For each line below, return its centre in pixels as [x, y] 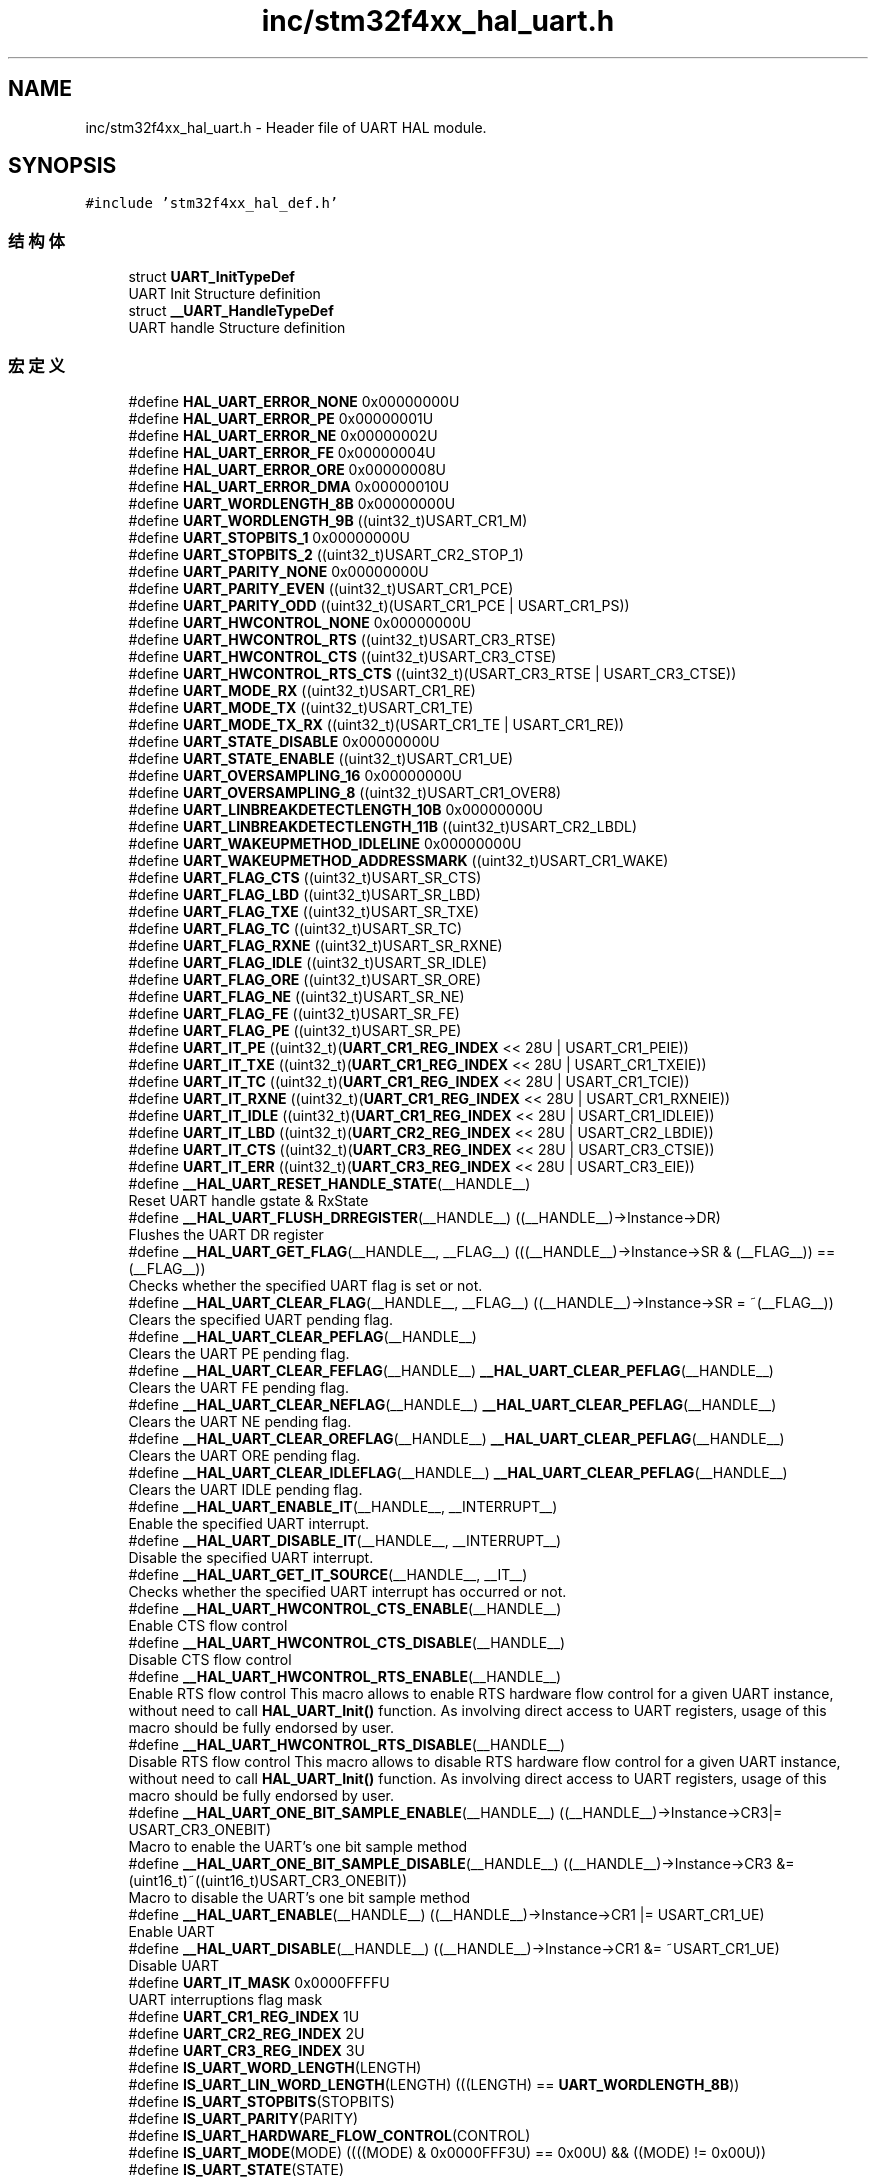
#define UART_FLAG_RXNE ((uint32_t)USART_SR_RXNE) [315, 945]
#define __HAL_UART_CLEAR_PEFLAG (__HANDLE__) [302, 1336]
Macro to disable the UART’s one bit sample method [299, 1897]
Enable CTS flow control [208, 1625]
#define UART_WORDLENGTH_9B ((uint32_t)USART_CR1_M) [328, 520]
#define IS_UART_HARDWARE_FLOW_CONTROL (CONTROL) [329, 2135]
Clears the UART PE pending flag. [239, 1353]
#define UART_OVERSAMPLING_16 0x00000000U [295, 775]
